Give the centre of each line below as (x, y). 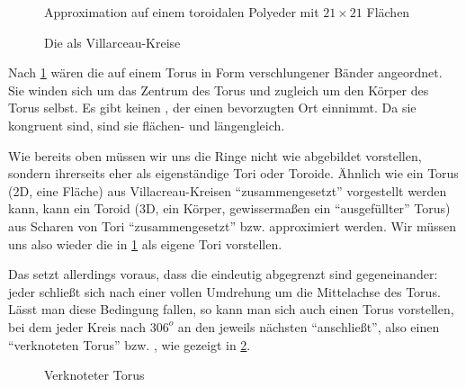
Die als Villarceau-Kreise (112, 42)
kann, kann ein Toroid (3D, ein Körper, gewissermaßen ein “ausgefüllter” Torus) (229, 208)
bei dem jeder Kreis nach (77, 326)
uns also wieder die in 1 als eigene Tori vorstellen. (145, 243)
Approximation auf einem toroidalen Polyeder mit (182, 12)
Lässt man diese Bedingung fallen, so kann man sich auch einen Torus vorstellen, (231, 309)
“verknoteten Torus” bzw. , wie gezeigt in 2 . (130, 344)
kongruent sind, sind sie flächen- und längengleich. (147, 125)
